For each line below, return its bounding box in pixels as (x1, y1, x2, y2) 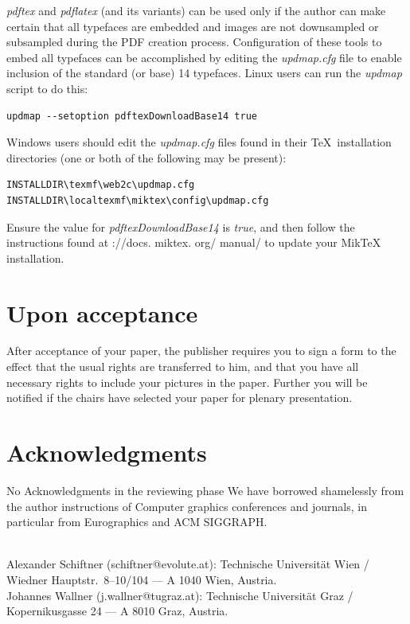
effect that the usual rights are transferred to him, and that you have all (6, 358, 359, 375)
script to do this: (6, 80, 88, 96)
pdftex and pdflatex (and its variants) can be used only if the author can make (6, 2, 386, 18)
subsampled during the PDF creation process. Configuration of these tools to (6, 33, 382, 50)
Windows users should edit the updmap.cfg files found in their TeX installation (6, 134, 392, 150)
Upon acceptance (6, 296, 198, 329)
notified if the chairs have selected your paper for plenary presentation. (6, 389, 353, 406)
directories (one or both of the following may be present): (6, 149, 287, 166)
